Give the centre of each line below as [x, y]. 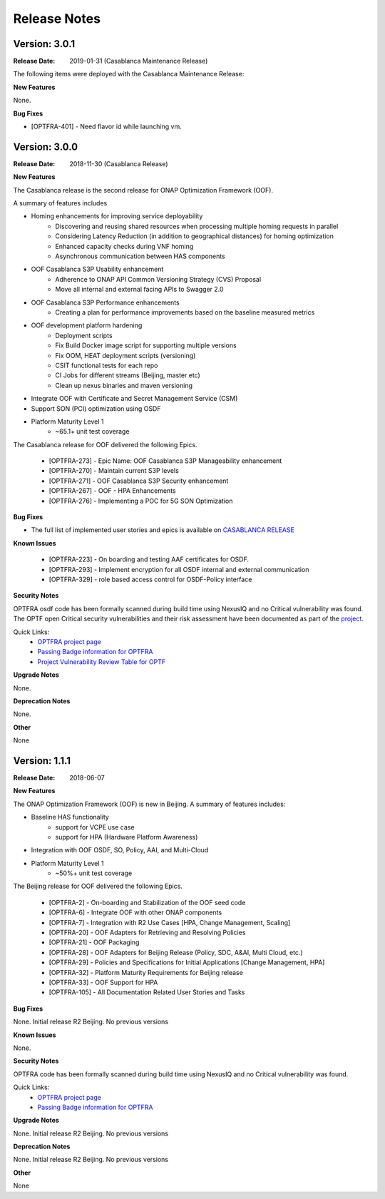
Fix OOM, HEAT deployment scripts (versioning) [125, 355]
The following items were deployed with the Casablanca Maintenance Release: [129, 74]
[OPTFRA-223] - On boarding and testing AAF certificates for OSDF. [149, 559]
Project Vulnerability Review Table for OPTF [102, 662]
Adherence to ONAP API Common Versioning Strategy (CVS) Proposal [158, 279]
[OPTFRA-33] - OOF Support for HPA [103, 982]
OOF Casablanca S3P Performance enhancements [105, 302]
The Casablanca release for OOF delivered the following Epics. [105, 444]
